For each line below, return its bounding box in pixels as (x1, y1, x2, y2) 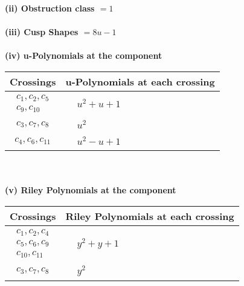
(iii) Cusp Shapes (5, 25, 79, 38)
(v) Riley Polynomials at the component (5, 184, 176, 196)
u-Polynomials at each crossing (65, 74, 215, 88)
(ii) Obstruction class (5, 2, 95, 14)
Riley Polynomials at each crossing (65, 208, 234, 223)
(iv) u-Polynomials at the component (5, 49, 162, 62)
